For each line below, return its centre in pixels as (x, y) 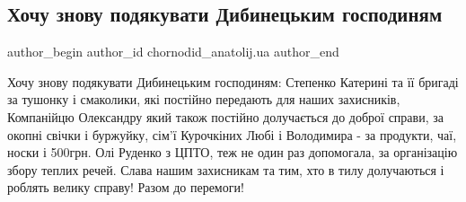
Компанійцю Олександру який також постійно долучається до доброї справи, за (225, 116)
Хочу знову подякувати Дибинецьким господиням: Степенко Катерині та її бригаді (233, 81)
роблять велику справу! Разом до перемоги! (126, 187)
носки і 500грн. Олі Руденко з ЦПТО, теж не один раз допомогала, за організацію (233, 152)
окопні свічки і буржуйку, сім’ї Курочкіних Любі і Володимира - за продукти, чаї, (232, 134)
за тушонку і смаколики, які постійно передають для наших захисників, (204, 99)
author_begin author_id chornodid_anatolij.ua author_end (173, 52)
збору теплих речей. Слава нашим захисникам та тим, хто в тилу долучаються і (226, 169)
